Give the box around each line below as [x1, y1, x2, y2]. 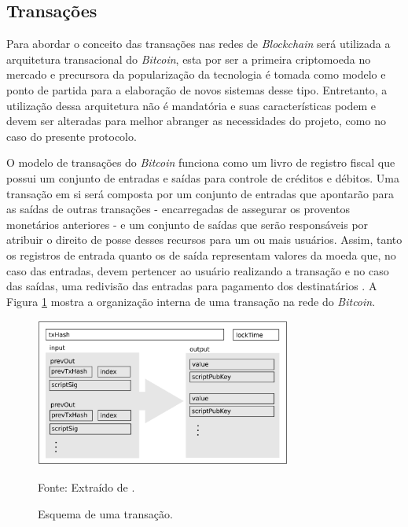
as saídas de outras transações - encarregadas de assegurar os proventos [6, 201, 350, 217]
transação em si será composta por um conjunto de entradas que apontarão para [6, 185, 394, 201]
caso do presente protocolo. [6, 127, 137, 144]
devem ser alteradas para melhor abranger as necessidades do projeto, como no [6, 112, 386, 129]
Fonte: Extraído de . [38, 478, 135, 495]
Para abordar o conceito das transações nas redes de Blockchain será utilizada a [6, 35, 391, 52]
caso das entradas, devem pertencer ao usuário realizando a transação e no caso [6, 262, 389, 278]
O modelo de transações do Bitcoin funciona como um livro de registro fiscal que [6, 154, 395, 171]
